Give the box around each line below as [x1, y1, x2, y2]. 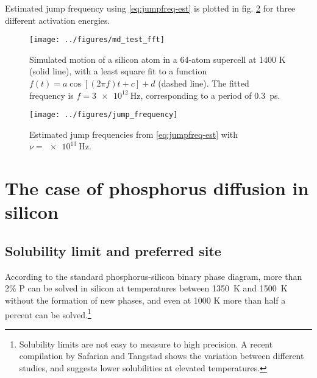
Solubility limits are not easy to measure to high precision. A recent [19, 337, 273, 350]
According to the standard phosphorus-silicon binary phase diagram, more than [5, 269, 302, 282]
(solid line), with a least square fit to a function [29, 65, 207, 77]
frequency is [29, 88, 74, 101]
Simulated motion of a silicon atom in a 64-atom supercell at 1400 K [29, 52, 286, 65]
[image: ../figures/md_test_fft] [29, 35, 165, 45]
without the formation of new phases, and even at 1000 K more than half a [5, 294, 286, 307]
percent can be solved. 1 [5, 306, 91, 321]
